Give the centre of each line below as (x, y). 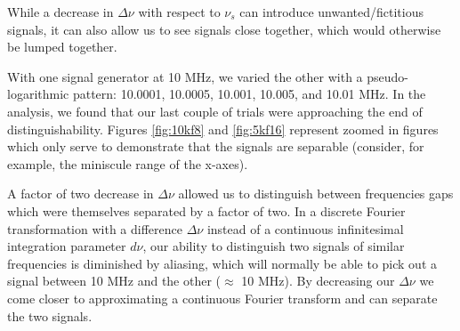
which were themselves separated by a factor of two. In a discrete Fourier (206, 210)
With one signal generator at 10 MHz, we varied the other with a (185, 76)
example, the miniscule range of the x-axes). (128, 163)
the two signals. (50, 315)
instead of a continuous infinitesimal (305, 228)
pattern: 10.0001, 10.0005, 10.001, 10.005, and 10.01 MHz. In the (249, 94)
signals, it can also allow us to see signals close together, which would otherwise (224, 29)
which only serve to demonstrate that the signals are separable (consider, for (216, 146)
